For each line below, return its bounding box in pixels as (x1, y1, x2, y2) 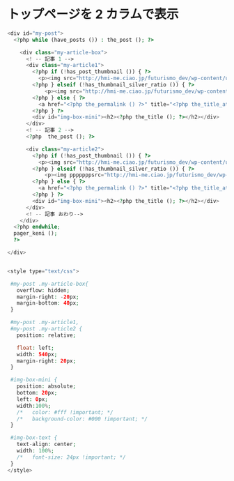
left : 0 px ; (16, 395, 49, 403)
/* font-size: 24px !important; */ (16, 454, 127, 461)
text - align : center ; (16, 441, 77, 448)
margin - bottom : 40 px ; (16, 300, 79, 307)
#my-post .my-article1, (10, 319, 79, 326)
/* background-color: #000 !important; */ (16, 415, 148, 422)
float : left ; (16, 344, 54, 351)
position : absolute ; (16, 383, 77, 390)
